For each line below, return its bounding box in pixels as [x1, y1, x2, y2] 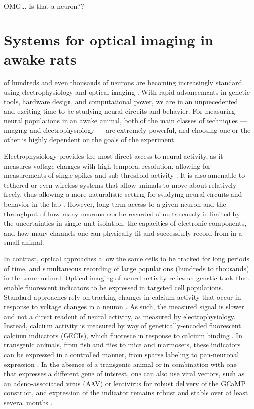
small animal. [4, 237, 44, 247]
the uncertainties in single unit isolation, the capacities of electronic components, [4, 218, 247, 228]
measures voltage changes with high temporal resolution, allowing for [4, 160, 211, 171]
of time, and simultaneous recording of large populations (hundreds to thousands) [4, 263, 249, 273]
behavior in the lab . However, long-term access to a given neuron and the [4, 199, 226, 209]
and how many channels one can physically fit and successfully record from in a [4, 227, 242, 237]
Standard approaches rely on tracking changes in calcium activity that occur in [4, 292, 241, 302]
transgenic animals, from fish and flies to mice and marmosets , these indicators [4, 340, 241, 350]
